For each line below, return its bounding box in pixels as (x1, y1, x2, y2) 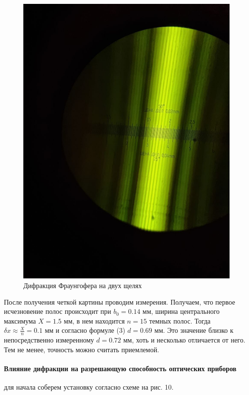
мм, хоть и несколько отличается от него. (123, 335, 246, 345)
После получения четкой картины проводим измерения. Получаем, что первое (4, 296, 235, 307)
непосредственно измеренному (4, 335, 94, 345)
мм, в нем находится (64, 315, 125, 326)
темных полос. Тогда (149, 315, 211, 326)
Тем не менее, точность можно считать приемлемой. (4, 344, 160, 354)
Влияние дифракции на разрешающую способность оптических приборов (4, 363, 237, 373)
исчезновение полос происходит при (4, 306, 111, 316)
